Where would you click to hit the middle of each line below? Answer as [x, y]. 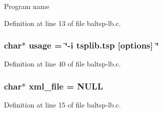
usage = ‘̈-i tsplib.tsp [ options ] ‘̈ [94, 45]
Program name [27, 6]
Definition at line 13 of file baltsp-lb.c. [62, 23]
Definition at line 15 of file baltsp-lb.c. [62, 105]
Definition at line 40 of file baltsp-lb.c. [62, 64]
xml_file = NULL [66, 86]
